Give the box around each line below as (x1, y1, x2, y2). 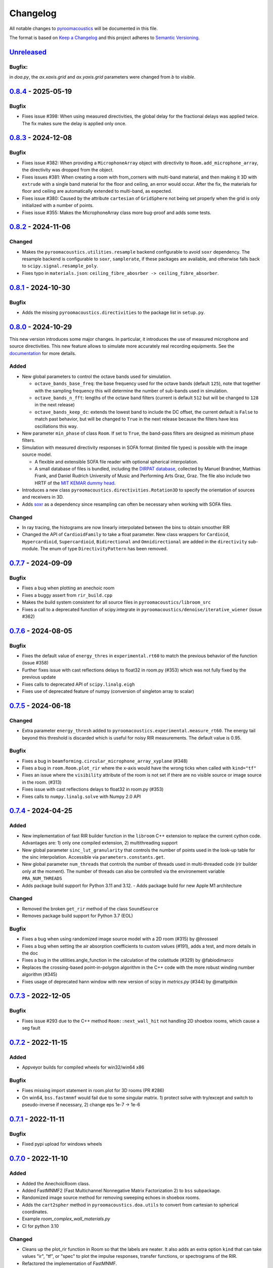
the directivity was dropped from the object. (22, 167, 114, 173)
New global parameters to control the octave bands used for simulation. (22, 373, 172, 379)
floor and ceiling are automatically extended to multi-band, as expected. (22, 188, 172, 194)
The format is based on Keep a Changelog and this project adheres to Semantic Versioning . (9, 34, 200, 41)
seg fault (22, 1025, 40, 1031)
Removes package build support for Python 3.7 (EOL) (22, 913, 133, 919)
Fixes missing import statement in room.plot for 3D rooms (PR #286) (22, 1087, 164, 1094)
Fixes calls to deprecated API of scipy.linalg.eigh (22, 681, 135, 687)
